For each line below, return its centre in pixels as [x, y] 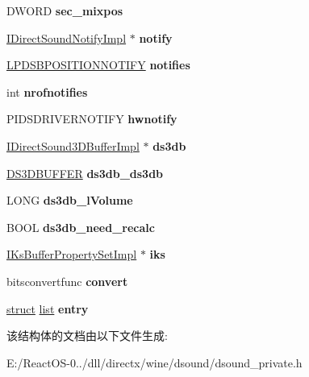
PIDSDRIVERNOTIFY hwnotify [92, 119]
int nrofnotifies [47, 91]
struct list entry [48, 308]
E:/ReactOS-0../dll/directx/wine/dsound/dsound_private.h [154, 362]
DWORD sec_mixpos [65, 10]
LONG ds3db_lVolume [70, 200]
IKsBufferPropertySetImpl [72, 254]
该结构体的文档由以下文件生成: [87, 336]
